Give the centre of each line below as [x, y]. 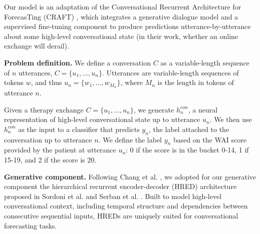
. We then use [231, 119]
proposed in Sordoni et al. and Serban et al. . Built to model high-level [113, 196]
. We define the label [130, 139]
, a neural [203, 109]
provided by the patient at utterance [60, 150]
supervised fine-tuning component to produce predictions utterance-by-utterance [127, 26]
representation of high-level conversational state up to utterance [102, 119]
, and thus [46, 82]
